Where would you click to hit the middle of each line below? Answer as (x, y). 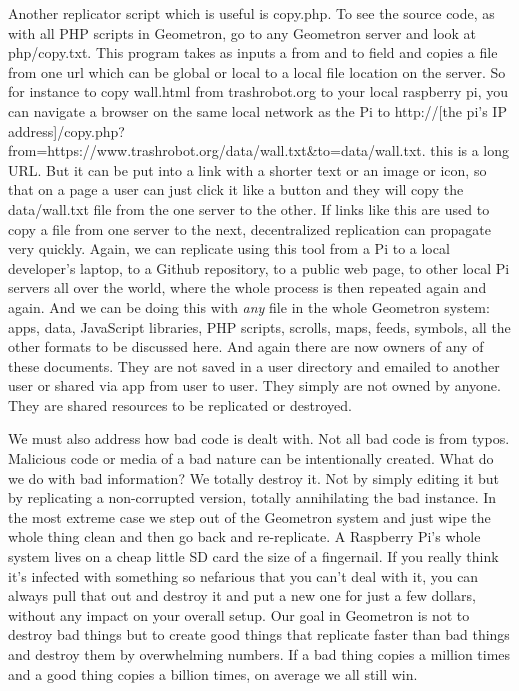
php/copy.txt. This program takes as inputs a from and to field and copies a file (253, 52)
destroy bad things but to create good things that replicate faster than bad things (259, 634)
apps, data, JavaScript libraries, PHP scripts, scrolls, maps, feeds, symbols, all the (259, 326)
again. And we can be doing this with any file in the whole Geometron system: (249, 306)
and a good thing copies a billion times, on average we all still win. (213, 673)
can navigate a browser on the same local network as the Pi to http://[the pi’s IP (257, 110)
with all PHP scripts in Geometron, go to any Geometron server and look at (242, 32)
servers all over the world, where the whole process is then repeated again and (247, 287)
